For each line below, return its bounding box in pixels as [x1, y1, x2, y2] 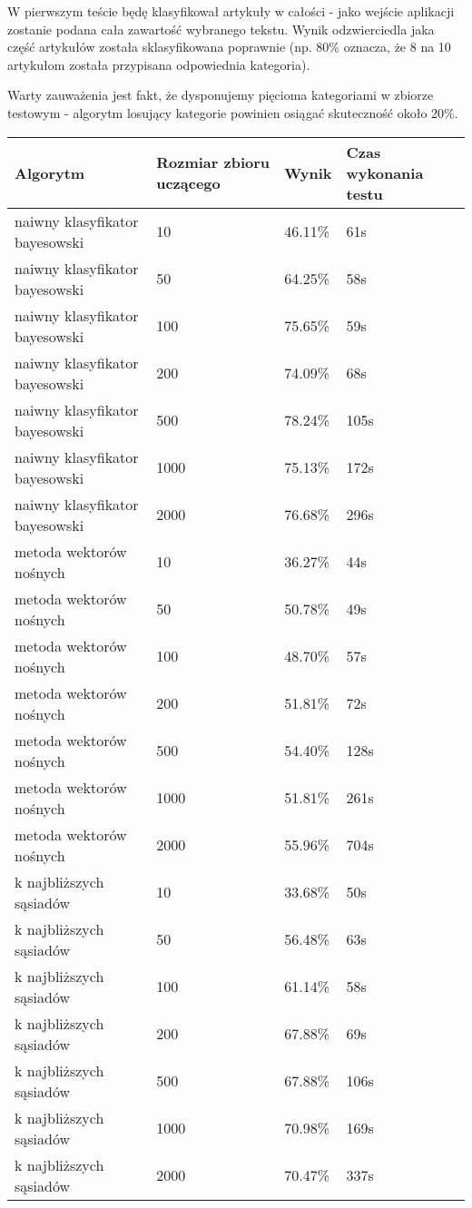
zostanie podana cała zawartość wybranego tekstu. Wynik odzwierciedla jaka [7, 19, 435, 38]
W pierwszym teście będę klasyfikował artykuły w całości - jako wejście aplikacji [7, 2, 455, 20]
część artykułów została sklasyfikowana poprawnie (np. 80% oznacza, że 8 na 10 [7, 37, 451, 56]
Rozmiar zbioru [156, 152, 270, 173]
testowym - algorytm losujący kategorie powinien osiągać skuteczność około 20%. [7, 103, 458, 122]
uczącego [156, 172, 221, 194]
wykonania [346, 162, 424, 183]
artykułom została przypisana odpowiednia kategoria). [7, 54, 310, 74]
